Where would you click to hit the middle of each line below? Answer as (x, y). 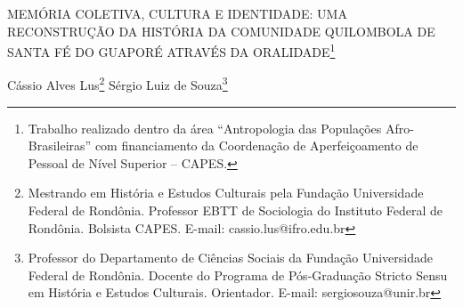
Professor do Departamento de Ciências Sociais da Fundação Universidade (230, 258)
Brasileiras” (60, 145)
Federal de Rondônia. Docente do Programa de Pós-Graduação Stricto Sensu (238, 275)
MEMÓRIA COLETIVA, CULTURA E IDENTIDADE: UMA (177, 13)
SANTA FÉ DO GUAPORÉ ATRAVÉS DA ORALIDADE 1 (171, 50)
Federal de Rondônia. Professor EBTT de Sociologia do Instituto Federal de (235, 210)
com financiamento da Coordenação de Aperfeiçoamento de (256, 145)
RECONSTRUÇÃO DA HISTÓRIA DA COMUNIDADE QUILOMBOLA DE (221, 31)
